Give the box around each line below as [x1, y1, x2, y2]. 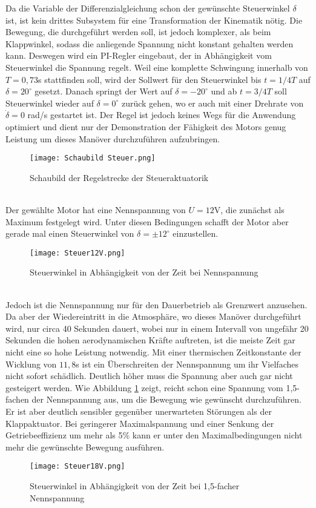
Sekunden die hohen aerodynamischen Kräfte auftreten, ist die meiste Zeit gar [5, 334, 295, 346]
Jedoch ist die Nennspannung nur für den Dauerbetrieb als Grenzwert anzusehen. [5, 298, 308, 311]
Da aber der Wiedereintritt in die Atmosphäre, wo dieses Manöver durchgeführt [5, 310, 301, 323]
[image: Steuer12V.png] [30, 248, 125, 257]
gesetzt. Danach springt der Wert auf [35, 85, 173, 97]
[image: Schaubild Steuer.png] [30, 154, 156, 163]
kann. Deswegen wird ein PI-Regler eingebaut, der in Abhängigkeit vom [5, 49, 272, 62]
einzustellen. [173, 227, 219, 240]
